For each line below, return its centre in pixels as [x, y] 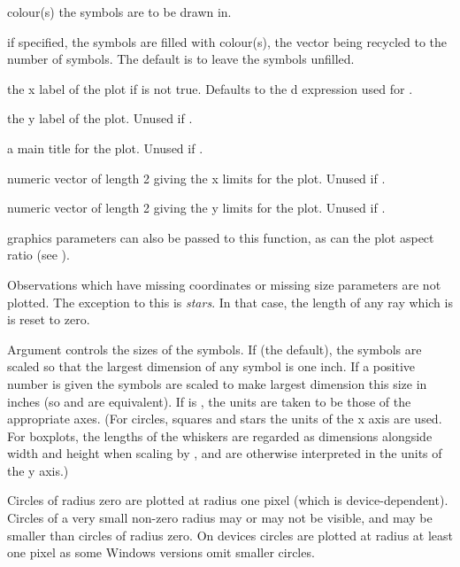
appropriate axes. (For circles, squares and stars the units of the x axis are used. [225, 419]
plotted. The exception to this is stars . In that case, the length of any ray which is [230, 302]
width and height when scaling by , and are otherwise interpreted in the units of [225, 453]
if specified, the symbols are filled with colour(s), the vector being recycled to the [227, 41]
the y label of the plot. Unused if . [100, 118]
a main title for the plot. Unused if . [105, 148]
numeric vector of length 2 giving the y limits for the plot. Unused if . [196, 208]
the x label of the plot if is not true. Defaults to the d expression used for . [210, 88]
